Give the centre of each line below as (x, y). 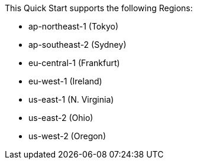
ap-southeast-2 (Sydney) (77, 45)
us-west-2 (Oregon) (67, 136)
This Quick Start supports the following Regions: (99, 8)
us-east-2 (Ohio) (61, 118)
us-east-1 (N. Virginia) (71, 99)
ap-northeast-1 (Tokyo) (74, 26)
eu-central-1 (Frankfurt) (74, 63)
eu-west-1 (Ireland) (65, 81)
